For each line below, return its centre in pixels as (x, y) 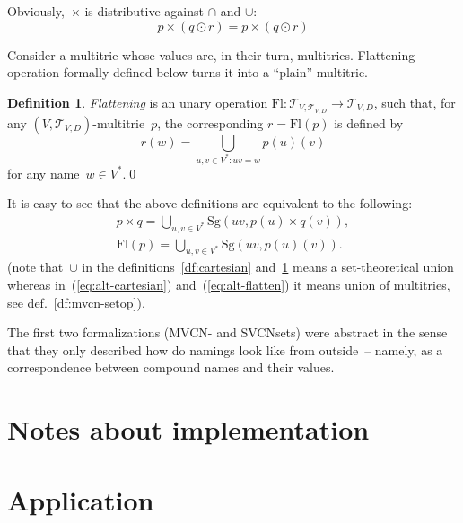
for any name (44, 173)
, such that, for (415, 102)
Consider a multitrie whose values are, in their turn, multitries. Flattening (211, 54)
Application (81, 499)
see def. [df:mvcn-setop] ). (76, 302)
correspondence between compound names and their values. (171, 367)
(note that (35, 267)
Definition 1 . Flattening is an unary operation (138, 102)
